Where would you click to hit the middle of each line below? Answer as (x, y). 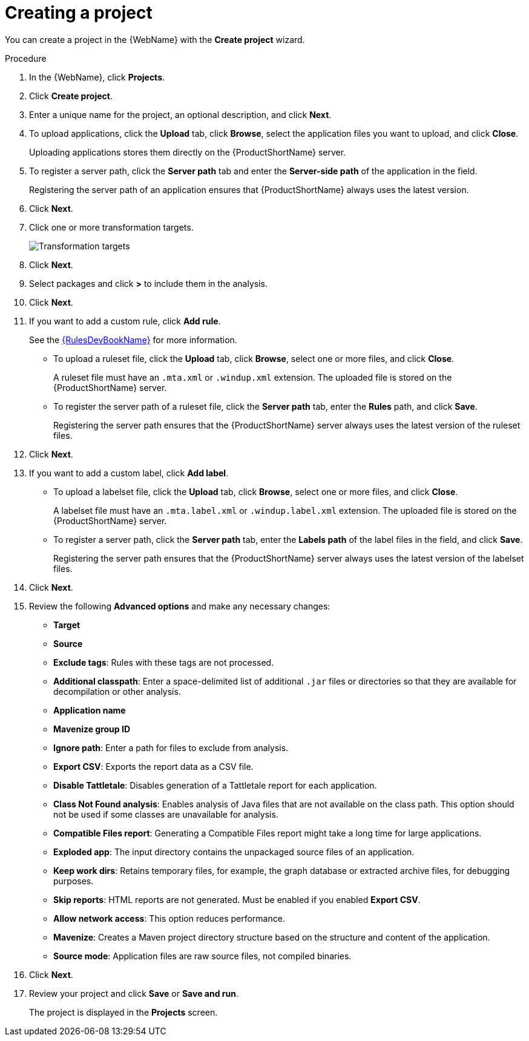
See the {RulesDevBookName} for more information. (133, 340)
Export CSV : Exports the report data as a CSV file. (153, 766)
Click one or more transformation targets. (111, 227)
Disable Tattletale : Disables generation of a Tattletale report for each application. (215, 785)
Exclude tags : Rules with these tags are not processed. (164, 662)
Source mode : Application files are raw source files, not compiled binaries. (202, 956)
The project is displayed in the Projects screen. (123, 1012)
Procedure (26, 58)
